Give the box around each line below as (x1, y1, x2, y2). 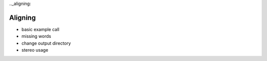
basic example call (21, 26, 59, 32)
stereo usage (21, 47, 48, 53)
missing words (21, 33, 51, 39)
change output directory (21, 40, 71, 46)
